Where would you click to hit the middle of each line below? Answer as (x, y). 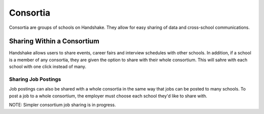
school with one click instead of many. (48, 67)
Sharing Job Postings (35, 79)
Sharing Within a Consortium (54, 41)
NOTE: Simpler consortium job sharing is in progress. (62, 105)
